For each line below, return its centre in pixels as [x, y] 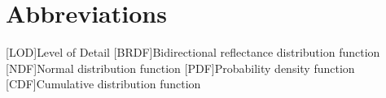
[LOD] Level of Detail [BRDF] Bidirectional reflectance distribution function [193, 52]
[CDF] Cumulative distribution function [103, 84]
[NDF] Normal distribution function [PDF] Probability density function [180, 68]
